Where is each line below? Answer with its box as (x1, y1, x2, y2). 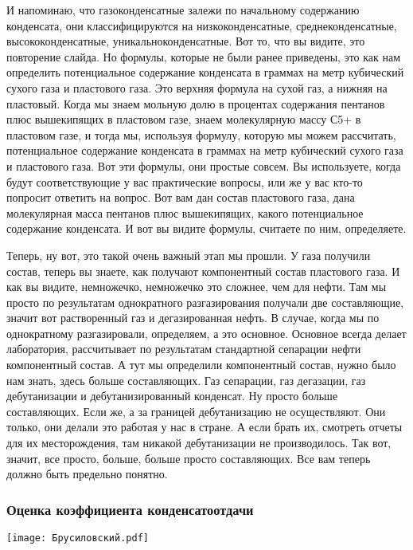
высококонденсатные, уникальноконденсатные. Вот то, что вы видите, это (6, 33, 365, 49)
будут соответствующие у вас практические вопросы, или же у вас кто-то (6, 173, 363, 190)
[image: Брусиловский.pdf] (6, 532, 149, 544)
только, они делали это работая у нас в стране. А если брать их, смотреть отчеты (6, 418, 403, 435)
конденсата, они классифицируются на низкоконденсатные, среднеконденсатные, (6, 17, 397, 33)
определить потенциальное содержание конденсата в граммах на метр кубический (6, 64, 404, 81)
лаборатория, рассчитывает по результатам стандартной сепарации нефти (6, 340, 361, 357)
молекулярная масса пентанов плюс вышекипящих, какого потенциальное (6, 204, 364, 221)
